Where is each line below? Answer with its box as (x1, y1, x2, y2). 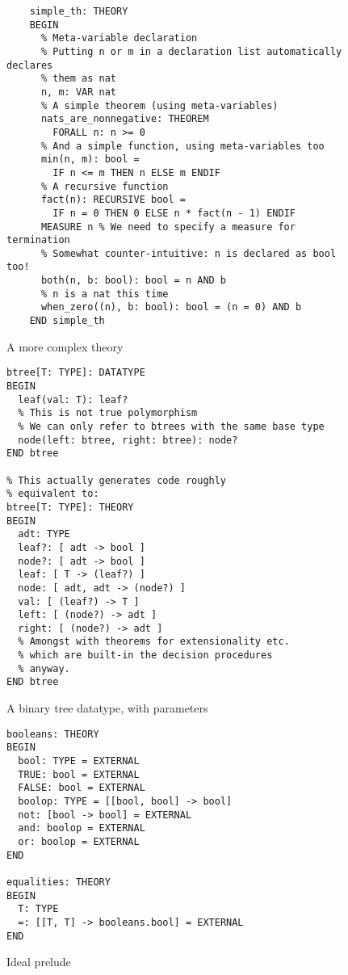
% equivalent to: (6, 488, 99, 500)
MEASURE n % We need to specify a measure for (40, 221, 296, 233)
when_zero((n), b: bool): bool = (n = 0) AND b (40, 301, 302, 313)
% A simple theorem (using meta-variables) (40, 99, 279, 111)
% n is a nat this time (40, 288, 169, 300)
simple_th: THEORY (29, 6, 128, 17)
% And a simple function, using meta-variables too (40, 140, 325, 152)
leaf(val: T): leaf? (18, 393, 128, 406)
